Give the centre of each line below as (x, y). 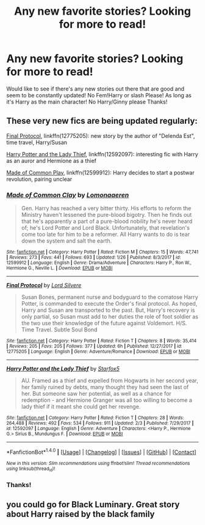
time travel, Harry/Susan (37, 142)
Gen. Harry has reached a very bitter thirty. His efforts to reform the (106, 208)
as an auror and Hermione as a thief (51, 161)
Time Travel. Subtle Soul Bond (59, 330)
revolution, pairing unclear (39, 179)
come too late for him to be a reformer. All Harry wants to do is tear (106, 235)
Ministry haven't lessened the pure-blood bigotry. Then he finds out (106, 215)
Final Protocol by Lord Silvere (44, 285)
